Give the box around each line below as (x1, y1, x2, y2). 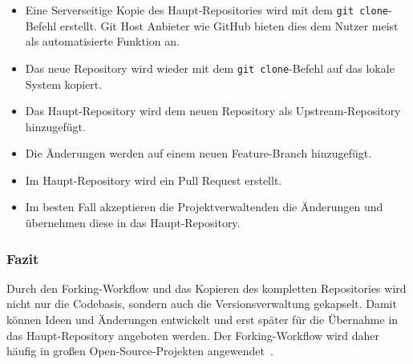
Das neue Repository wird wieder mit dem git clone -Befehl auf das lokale (25, 59, 395, 76)
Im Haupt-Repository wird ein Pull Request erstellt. (25, 171, 282, 188)
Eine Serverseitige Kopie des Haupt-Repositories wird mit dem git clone (25, 2, 389, 18)
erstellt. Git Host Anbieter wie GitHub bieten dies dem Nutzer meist (59, 17, 399, 34)
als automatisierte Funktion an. (25, 33, 180, 50)
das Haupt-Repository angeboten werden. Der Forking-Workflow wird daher (6, 326, 380, 343)
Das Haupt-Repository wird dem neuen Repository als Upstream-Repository (25, 102, 401, 119)
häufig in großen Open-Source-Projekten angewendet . (6, 342, 273, 359)
